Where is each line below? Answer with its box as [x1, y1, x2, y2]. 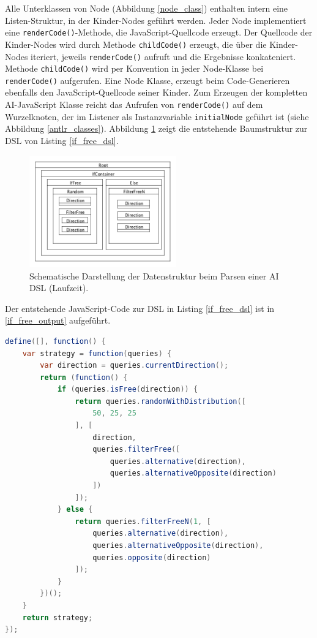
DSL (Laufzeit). [29, 281, 89, 294]
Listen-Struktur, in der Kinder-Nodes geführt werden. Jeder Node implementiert [5, 13, 307, 26]
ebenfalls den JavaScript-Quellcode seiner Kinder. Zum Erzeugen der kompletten [5, 86, 308, 99]
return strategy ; [22, 613, 93, 622]
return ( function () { [40, 373, 128, 382]
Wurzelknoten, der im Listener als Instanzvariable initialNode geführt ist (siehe [5, 110, 309, 123]
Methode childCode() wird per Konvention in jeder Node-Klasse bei [5, 62, 264, 75]
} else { [57, 505, 93, 514]
